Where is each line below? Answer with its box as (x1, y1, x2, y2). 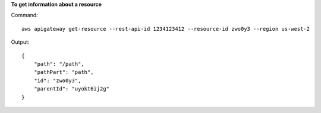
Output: (11, 38, 30, 46)
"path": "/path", (33, 60, 84, 67)
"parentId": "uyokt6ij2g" (33, 86, 110, 92)
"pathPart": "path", (33, 69, 94, 76)
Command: (11, 12, 38, 19)
